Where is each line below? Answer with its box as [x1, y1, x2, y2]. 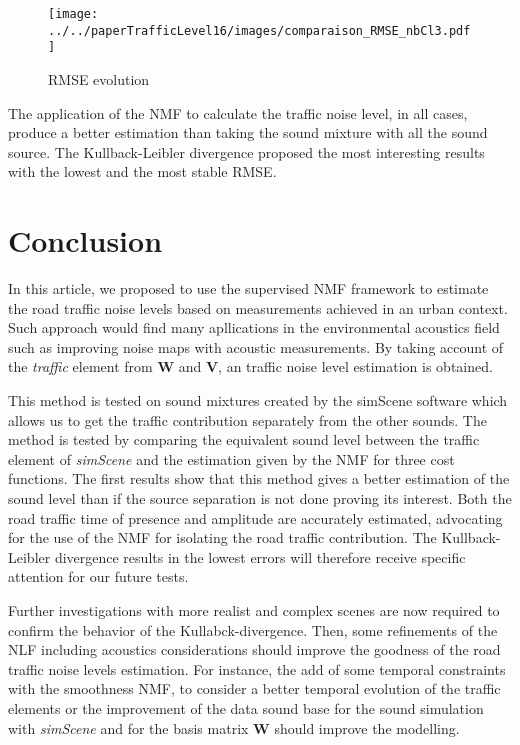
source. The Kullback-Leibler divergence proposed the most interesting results [8, 141, 485, 162]
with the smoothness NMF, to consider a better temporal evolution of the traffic [8, 678, 501, 699]
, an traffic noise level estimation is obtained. [218, 356, 493, 377]
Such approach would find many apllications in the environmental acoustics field [8, 317, 500, 338]
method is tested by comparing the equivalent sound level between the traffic [8, 429, 480, 450]
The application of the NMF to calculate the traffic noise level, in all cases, [8, 102, 468, 123]
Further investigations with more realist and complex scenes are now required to [8, 599, 500, 620]
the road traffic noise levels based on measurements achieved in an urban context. [8, 297, 508, 318]
